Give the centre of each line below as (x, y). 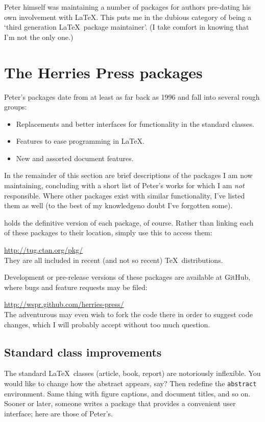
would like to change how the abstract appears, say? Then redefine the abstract (130, 383)
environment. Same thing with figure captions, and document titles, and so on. (127, 393)
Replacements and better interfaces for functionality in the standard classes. (135, 124)
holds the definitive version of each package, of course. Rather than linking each (129, 222)
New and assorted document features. (75, 158)
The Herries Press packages (103, 72)
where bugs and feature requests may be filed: (76, 287)
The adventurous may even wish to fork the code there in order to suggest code (128, 314)
